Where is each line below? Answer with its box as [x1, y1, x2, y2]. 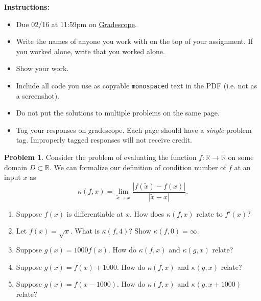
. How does [129, 208, 164, 219]
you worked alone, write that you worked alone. [16, 45, 165, 56]
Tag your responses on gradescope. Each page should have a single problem [16, 124, 252, 135]
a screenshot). [16, 90, 59, 101]
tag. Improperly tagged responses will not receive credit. [16, 134, 192, 145]
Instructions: [4, 2, 50, 12]
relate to [196, 208, 223, 219]
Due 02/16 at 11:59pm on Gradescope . [16, 18, 137, 29]
